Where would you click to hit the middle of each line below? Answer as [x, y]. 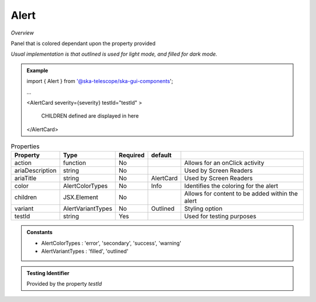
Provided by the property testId [64, 284]
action [23, 163]
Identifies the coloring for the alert [231, 186]
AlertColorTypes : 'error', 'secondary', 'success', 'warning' [111, 243]
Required [132, 155]
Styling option [203, 209]
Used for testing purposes [220, 217]
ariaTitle [25, 179]
